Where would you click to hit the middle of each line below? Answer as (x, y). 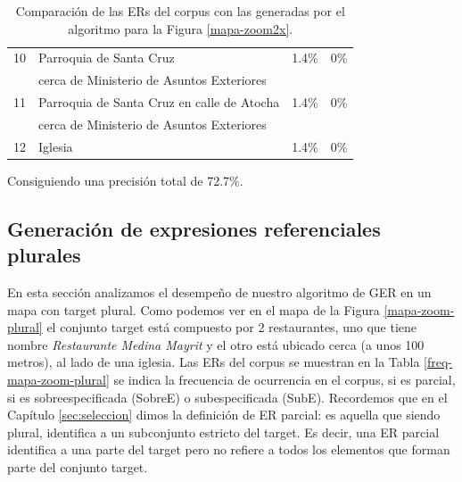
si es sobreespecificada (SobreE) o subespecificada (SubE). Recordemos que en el (227, 397)
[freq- (438, 362)
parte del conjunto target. (78, 467)
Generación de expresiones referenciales (194, 228)
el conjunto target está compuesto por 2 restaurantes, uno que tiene (232, 327)
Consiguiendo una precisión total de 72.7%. (125, 180)
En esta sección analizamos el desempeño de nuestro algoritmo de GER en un (219, 292)
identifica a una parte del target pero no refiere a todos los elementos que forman (229, 449)
